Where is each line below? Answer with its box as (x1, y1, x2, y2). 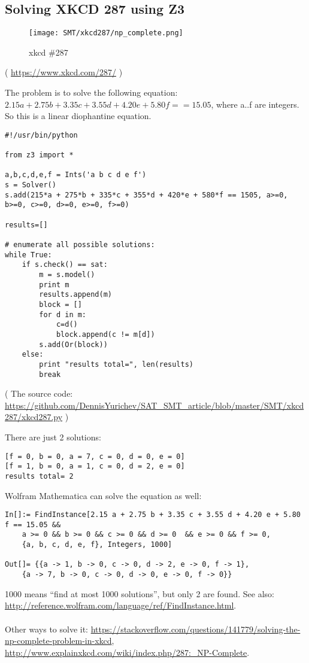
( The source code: (5, 387, 73, 400)
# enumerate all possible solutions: (5, 241, 155, 250)
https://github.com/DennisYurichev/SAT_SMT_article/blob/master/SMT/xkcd (5, 399, 304, 411)
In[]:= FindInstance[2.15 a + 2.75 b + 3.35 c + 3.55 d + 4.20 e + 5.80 (5, 510, 301, 519)
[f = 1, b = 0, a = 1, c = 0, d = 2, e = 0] (5, 462, 185, 471)
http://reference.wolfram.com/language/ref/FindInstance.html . (5, 599, 237, 612)
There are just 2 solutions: (5, 431, 101, 443)
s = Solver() (5, 181, 56, 190)
